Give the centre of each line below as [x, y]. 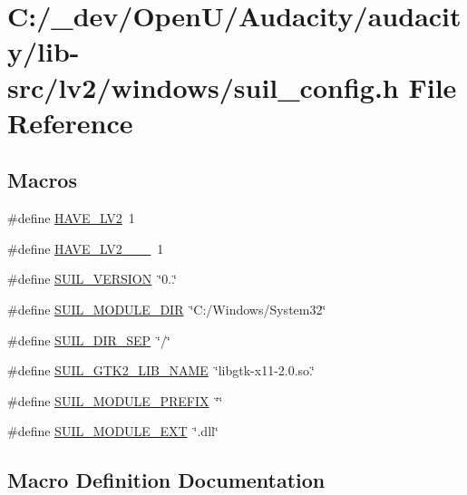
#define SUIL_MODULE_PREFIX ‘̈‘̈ [115, 400]
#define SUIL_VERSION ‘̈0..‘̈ [92, 279]
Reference [70, 122]
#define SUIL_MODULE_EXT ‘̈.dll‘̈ [113, 431]
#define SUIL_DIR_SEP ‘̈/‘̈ [89, 340]
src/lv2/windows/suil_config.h [203, 87]
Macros [42, 180]
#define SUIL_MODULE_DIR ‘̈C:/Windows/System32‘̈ [167, 309]
